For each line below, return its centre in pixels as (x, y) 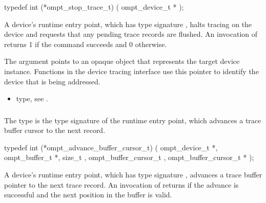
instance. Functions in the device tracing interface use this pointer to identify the (131, 71)
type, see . (32, 98)
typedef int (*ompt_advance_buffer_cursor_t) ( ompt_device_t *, (111, 147)
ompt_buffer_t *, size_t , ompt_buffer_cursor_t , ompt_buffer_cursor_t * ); (129, 157)
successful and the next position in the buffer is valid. (88, 195)
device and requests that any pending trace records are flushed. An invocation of (131, 34)
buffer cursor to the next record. (55, 130)
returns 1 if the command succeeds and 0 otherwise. (86, 44)
